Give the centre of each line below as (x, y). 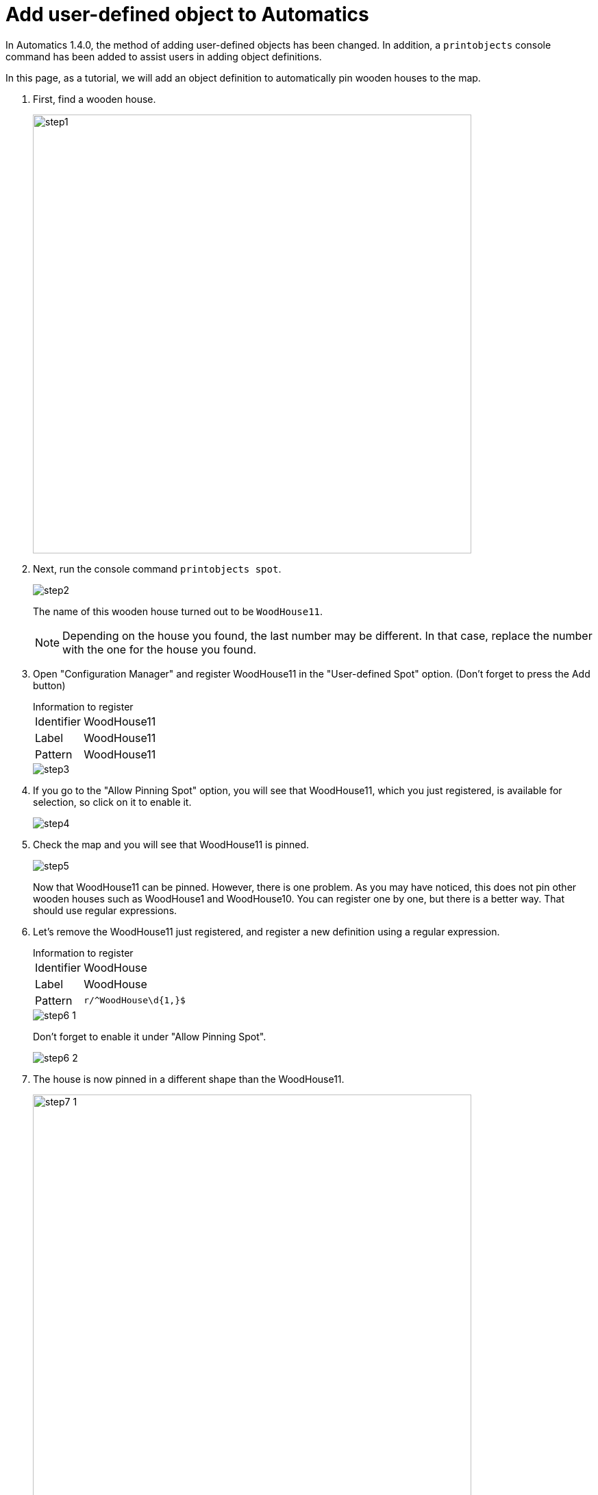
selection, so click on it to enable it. (112, 802)
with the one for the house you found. (160, 649)
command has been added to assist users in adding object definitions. (164, 56)
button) (49, 685)
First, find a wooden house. (95, 99)
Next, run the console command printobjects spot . (157, 569)
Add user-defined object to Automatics (187, 14)
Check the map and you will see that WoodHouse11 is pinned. (171, 844)
